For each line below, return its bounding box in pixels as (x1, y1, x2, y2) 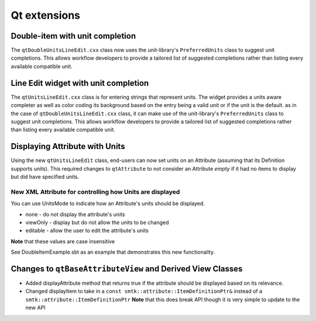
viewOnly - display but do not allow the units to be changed (25, 219, 169, 226)
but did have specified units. (11, 173, 80, 180)
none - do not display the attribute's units (25, 210, 125, 218)
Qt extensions (11, 9, 81, 22)
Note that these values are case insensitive (11, 237, 115, 245)
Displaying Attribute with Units (11, 141, 125, 151)
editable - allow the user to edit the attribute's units (25, 227, 149, 234)
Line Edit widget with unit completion (11, 78, 149, 88)
